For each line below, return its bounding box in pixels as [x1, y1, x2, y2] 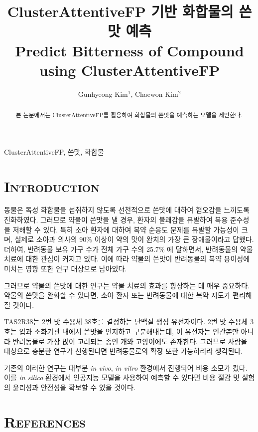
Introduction [4, 176, 100, 196]
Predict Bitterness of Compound [15, 40, 244, 60]
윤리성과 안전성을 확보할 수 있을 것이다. [12, 382, 135, 392]
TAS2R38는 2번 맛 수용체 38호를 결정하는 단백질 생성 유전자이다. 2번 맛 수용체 [4, 316, 248, 327]
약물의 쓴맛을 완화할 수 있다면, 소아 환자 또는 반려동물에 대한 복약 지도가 [4, 290, 231, 300]
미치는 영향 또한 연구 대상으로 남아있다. [4, 263, 127, 274]
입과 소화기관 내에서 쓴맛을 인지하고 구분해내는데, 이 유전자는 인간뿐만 [19, 326, 239, 336]
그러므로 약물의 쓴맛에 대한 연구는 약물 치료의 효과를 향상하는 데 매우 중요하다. [4, 280, 250, 290]
